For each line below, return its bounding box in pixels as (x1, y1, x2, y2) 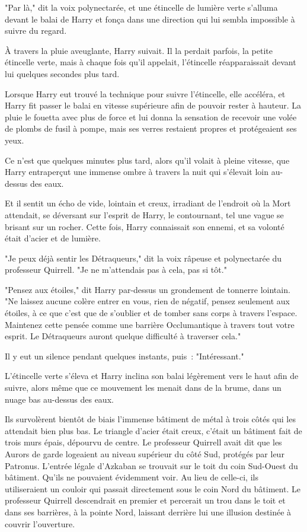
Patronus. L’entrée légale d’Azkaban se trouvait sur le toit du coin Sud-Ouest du (5, 459, 298, 472)
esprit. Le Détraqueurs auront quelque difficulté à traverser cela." (5, 330, 241, 342)
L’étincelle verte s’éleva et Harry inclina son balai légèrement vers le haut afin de (5, 369, 299, 382)
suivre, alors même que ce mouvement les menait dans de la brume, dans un (5, 381, 282, 394)
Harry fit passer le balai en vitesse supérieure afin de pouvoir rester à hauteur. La (5, 99, 301, 112)
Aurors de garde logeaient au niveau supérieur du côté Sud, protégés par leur (5, 448, 284, 460)
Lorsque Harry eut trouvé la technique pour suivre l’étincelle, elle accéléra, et (5, 87, 286, 100)
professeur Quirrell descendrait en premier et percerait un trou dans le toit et (5, 494, 286, 506)
